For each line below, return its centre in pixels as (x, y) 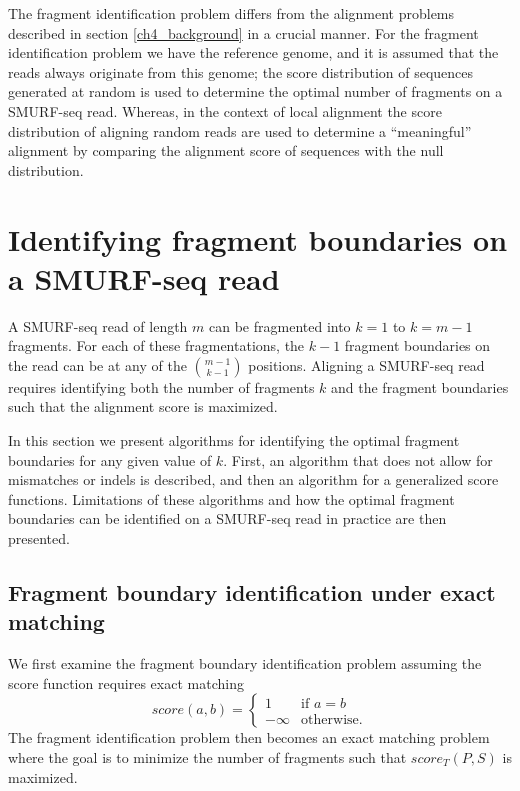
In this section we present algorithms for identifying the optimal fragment (234, 440)
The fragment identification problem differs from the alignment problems (231, 13)
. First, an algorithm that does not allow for (358, 459)
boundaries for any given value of (110, 459)
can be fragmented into (280, 325)
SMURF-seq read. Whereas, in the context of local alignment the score (225, 110)
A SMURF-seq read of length (98, 325)
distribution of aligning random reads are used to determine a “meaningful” (240, 130)
